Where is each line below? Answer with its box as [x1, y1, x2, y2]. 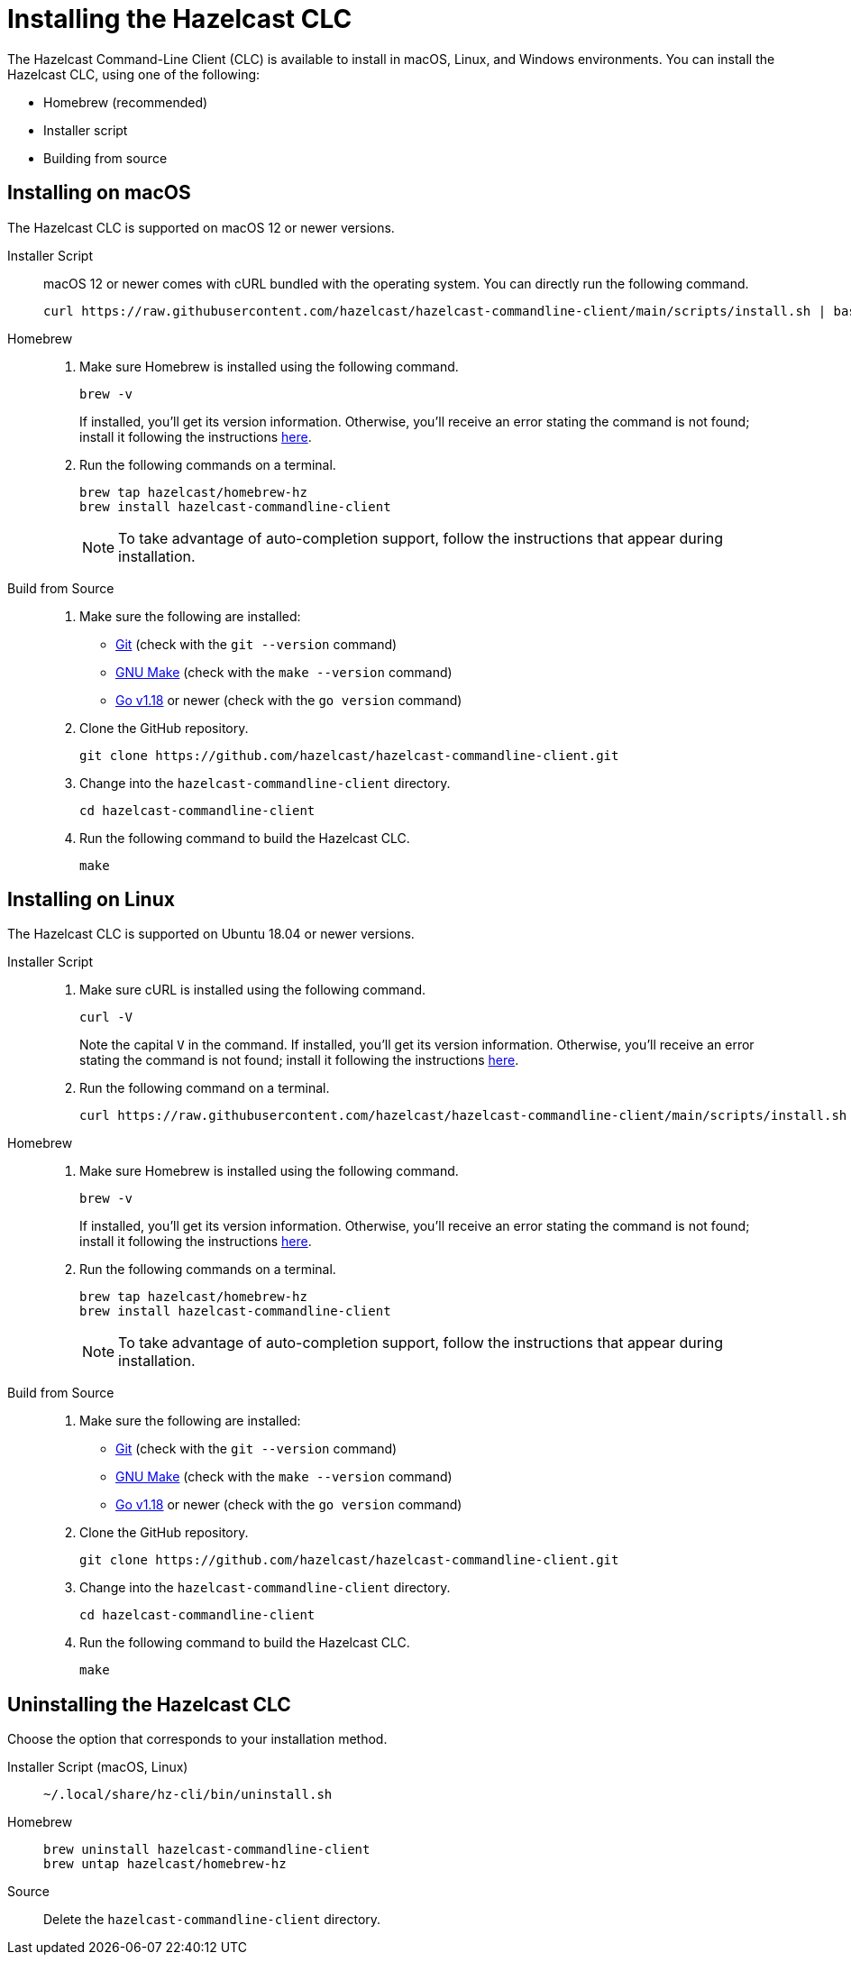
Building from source [43, 150, 168, 166]
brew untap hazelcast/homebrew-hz [43, 1857, 287, 1872]
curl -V [79, 1010, 133, 1025]
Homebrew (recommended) [43, 94, 208, 110]
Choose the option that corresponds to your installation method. [7, 1731, 388, 1747]
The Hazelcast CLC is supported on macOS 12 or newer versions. [7, 219, 395, 235]
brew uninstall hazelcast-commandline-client [43, 1842, 371, 1857]
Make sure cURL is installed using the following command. [79, 982, 425, 998]
